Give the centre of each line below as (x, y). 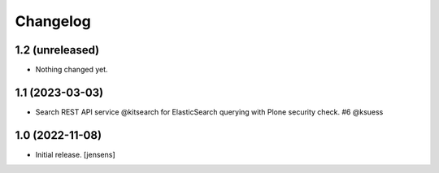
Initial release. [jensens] (75, 154)
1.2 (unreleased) (57, 50)
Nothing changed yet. (72, 70)
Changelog (53, 21)
